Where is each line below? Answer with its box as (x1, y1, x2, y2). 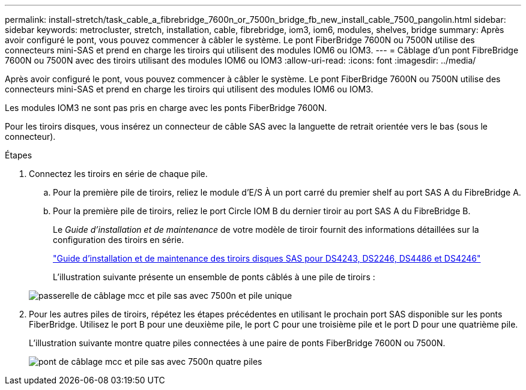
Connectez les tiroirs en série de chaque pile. (29, 169, 208, 179)
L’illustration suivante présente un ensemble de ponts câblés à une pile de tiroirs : (53, 272, 375, 282)
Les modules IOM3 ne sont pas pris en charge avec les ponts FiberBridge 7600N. (5, 103, 327, 113)
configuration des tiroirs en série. (53, 235, 184, 245)
